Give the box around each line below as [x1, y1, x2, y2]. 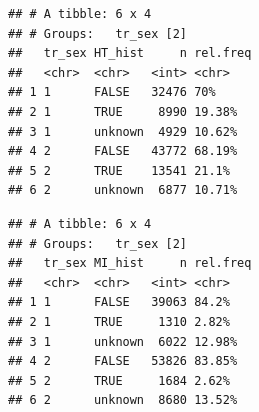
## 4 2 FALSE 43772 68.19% [8, 144, 238, 159]
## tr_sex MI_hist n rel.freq [8, 256, 252, 271]
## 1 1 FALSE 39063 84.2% [8, 295, 230, 310]
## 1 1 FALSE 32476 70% [8, 85, 216, 100]
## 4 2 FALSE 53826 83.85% [8, 354, 238, 369]
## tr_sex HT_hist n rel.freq [8, 46, 252, 61]
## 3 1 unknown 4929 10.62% [8, 124, 238, 139]
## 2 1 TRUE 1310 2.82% [8, 314, 230, 329]
